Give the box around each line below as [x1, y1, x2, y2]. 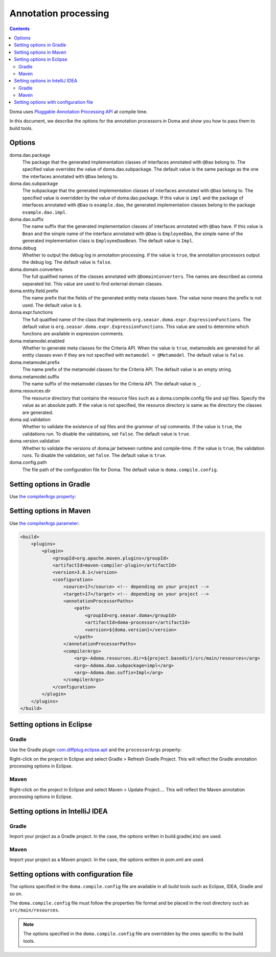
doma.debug [9, 245, 37, 251]
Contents [9, 26, 30, 32]
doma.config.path [9, 459, 47, 465]
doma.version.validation [9, 438, 60, 444]
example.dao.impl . [22, 209, 67, 215]
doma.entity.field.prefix [9, 288, 59, 294]
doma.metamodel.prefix [9, 359, 60, 365]
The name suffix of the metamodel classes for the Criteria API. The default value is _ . [22, 381, 201, 387]
